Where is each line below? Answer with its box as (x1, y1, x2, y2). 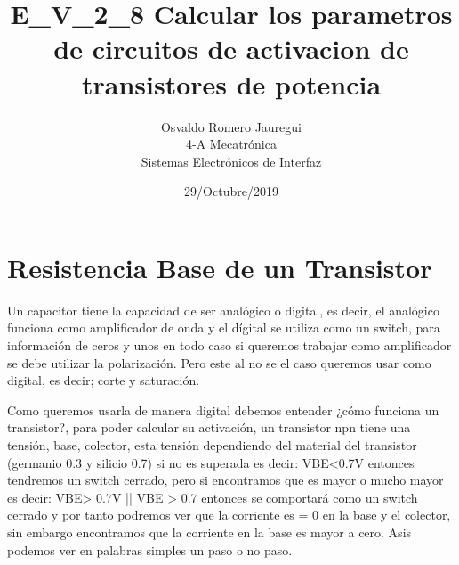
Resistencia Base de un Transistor (7, 249, 432, 285)
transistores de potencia (81, 65, 382, 102)
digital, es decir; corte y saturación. (7, 371, 200, 389)
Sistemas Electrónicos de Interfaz (141, 151, 322, 170)
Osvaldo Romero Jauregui (160, 117, 302, 135)
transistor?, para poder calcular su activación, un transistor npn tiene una (7, 418, 411, 437)
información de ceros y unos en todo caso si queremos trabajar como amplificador (7, 336, 452, 354)
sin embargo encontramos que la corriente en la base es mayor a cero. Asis (7, 522, 412, 541)
